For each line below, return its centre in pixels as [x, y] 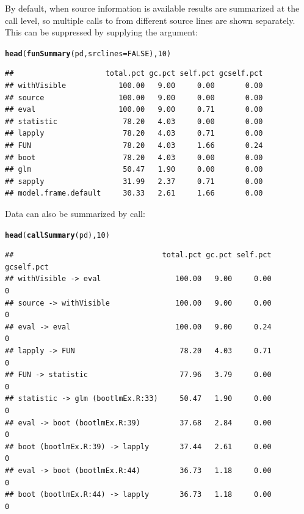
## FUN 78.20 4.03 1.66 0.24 [134, 145]
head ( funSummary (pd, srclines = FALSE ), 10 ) [88, 53]
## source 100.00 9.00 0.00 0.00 [134, 97]
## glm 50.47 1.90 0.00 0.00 [134, 170]
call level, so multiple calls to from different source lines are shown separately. [150, 20]
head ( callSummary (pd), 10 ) [57, 235]
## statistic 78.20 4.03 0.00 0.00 [134, 121]
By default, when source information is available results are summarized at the [152, 8]
